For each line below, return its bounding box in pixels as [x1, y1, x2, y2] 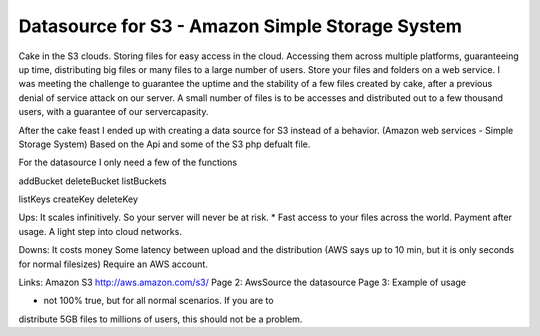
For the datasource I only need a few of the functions [18, 156, 238, 169]
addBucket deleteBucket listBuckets [18, 175, 167, 187]
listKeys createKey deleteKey [18, 193, 139, 205]
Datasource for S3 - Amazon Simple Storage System [18, 15, 462, 37]
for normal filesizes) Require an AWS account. [18, 258, 209, 270]
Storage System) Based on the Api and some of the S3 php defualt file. [18, 138, 311, 150]
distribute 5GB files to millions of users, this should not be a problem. [18, 313, 303, 325]
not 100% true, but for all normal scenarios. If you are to [43, 295, 274, 307]
